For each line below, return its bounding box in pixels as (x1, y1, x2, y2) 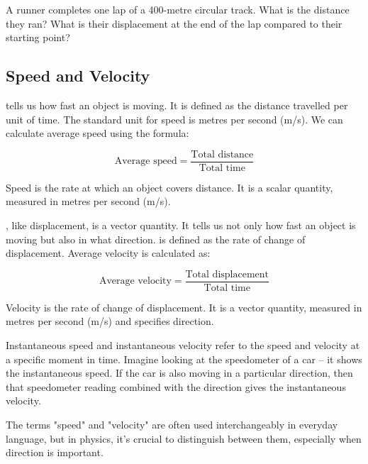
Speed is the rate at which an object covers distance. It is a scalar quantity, (6, 179, 333, 194)
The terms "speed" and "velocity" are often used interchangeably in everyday (6, 417, 338, 432)
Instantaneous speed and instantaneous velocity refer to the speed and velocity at (6, 338, 360, 353)
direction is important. (6, 445, 104, 460)
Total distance (191, 149, 254, 160)
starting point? (6, 30, 70, 45)
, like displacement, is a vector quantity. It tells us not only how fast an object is (6, 218, 356, 233)
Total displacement (185, 269, 269, 280)
